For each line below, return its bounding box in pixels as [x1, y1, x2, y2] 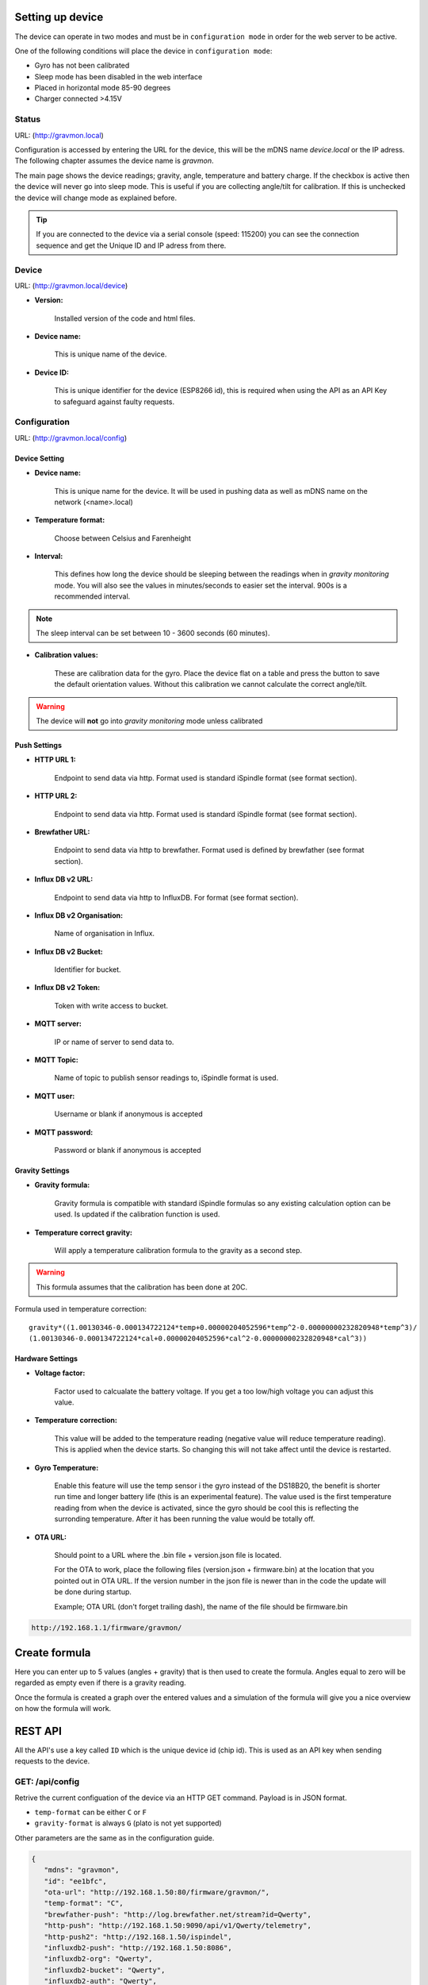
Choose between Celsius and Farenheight [54, 533, 192, 543]
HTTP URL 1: [34, 755, 76, 765]
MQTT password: [34, 1127, 94, 1137]
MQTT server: [34, 1019, 82, 1028]
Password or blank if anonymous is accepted [54, 1145, 201, 1154]
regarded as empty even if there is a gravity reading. [14, 1678, 186, 1687]
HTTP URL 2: [34, 791, 78, 801]
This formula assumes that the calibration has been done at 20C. [36, 1282, 248, 1292]
